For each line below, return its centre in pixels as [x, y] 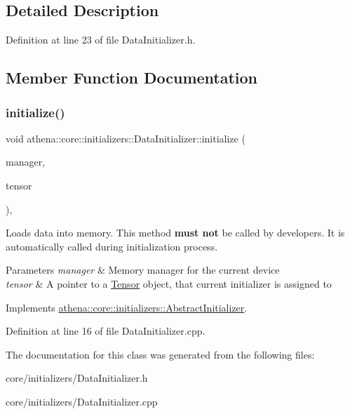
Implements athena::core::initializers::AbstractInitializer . [127, 307]
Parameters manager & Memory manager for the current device [143, 270]
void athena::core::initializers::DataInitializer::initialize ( [126, 138]
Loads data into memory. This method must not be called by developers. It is [175, 233]
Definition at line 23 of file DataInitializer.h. [101, 40]
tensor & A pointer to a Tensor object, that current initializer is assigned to [169, 283]
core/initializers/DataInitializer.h [77, 378]
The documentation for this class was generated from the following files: [160, 354]
